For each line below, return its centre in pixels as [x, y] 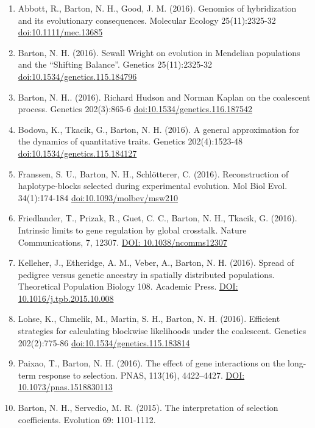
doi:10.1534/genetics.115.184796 [77, 76]
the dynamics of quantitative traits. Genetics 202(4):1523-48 [130, 141]
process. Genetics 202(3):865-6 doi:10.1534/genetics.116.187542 [135, 109]
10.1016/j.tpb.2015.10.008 [66, 298]
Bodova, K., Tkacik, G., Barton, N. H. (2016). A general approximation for [159, 129]
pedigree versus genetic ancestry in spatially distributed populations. [146, 274]
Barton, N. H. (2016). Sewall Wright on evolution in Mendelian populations [159, 52]
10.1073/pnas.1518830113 [65, 387]
